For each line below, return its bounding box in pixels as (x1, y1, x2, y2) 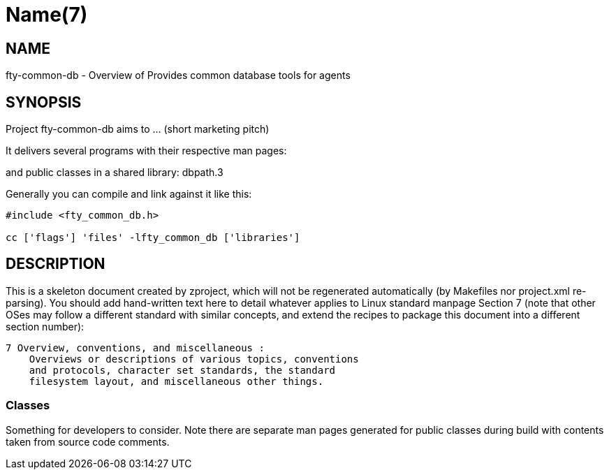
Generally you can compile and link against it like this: (6, 188, 252, 200)
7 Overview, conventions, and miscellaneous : (6, 342, 265, 353)
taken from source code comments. (6, 435, 170, 448)
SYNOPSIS (6, 93, 82, 111)
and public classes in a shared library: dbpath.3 (6, 166, 223, 179)
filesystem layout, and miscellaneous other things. (29, 375, 324, 387)
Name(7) (6, 3, 88, 27)
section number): (6, 320, 85, 332)
